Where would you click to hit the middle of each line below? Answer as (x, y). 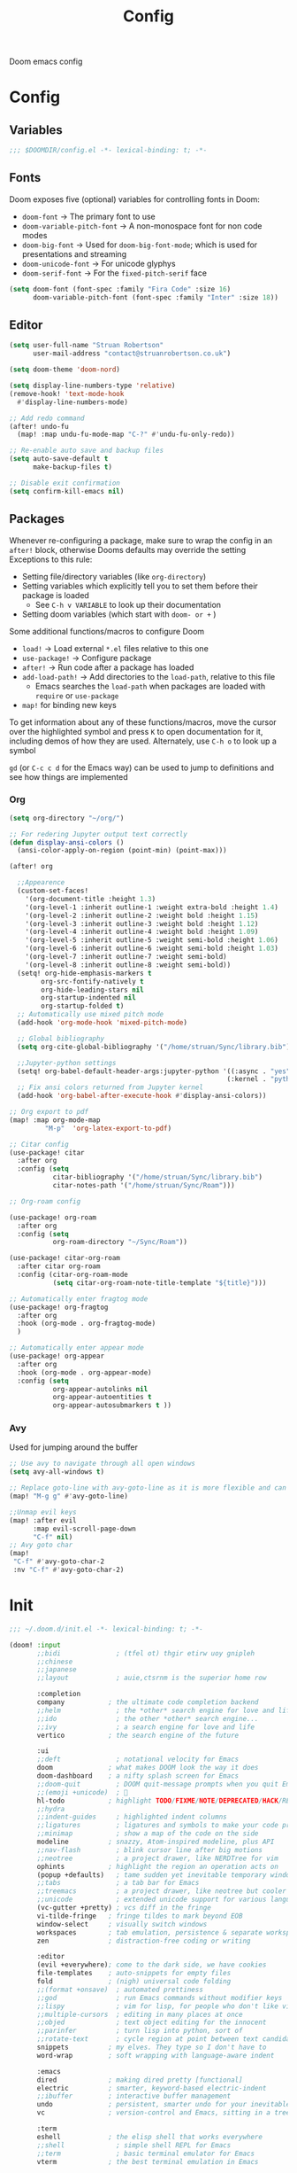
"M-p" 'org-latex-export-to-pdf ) (108, 1128)
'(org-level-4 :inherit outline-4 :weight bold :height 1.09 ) (142, 932)
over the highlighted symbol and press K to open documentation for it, (136, 731)
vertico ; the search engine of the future (138, 1735)
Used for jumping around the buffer (74, 1447)
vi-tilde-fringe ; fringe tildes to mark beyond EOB (140, 1916)
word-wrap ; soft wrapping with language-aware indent (156, 2055)
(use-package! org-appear (57, 1356)
